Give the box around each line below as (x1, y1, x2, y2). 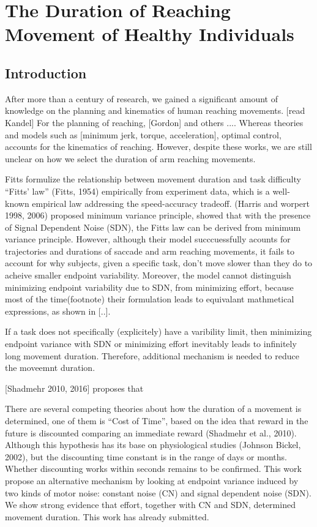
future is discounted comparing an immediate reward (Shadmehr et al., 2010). (5, 426, 297, 439)
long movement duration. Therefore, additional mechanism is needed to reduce (5, 349, 299, 362)
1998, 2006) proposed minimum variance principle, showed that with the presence (5, 209, 311, 222)
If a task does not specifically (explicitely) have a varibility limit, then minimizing (5, 325, 312, 338)
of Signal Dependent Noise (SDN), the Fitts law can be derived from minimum (5, 220, 301, 233)
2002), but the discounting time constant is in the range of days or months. (5, 450, 287, 463)
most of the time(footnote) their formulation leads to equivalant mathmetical (5, 293, 294, 305)
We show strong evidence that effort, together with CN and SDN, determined (5, 498, 296, 511)
